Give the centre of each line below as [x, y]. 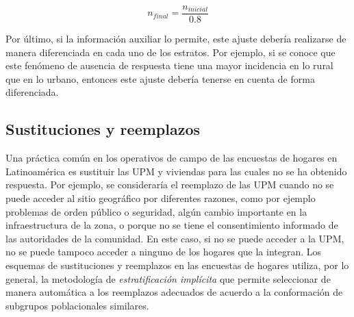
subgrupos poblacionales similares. [77, 305]
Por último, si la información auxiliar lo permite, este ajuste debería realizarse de [176, 39]
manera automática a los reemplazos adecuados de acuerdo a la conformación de [174, 292]
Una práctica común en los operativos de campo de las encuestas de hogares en [172, 158]
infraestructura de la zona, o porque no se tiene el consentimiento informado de [172, 225]
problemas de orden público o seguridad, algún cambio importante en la [156, 211]
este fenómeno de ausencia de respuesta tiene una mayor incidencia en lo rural [169, 65]
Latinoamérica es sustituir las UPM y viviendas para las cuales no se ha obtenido [176, 171]
